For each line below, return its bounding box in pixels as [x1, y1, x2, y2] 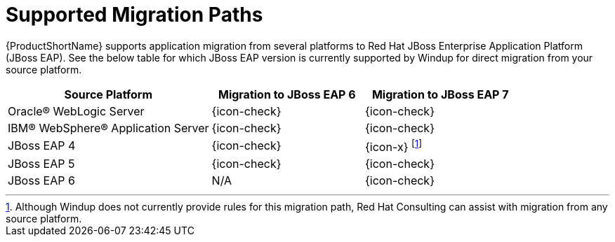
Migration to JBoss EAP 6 [218, 87, 356, 101]
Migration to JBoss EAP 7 [371, 87, 509, 101]
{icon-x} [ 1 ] [365, 137, 423, 155]
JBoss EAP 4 [8, 138, 76, 153]
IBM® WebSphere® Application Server [8, 120, 209, 135]
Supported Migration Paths [6, 3, 263, 27]
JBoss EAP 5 [8, 157, 75, 171]
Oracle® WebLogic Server [8, 104, 145, 118]
